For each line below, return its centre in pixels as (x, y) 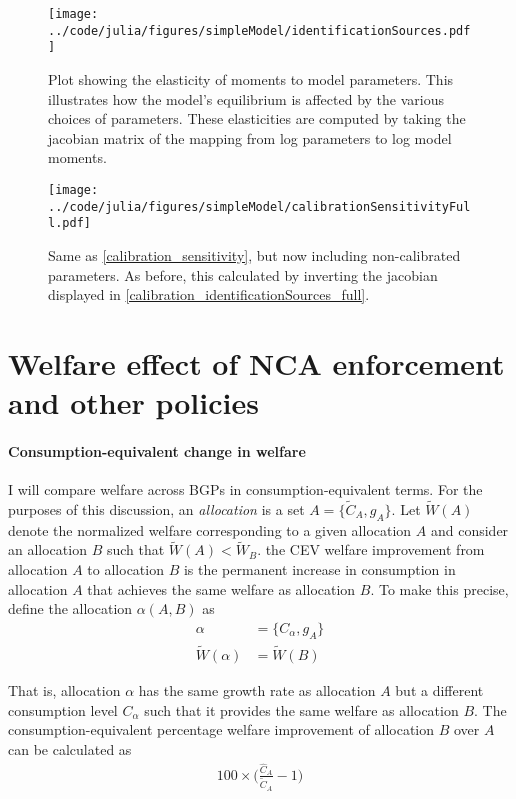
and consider (469, 529)
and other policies (133, 402)
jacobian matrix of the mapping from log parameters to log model (250, 137)
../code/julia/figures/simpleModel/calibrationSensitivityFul (259, 206)
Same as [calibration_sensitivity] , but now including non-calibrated (254, 254)
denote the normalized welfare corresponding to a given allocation (210, 529)
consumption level (63, 709)
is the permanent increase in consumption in (319, 569)
